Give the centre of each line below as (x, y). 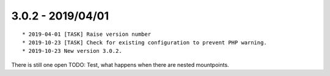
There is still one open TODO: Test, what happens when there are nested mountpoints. (120, 64)
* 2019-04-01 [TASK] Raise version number (87, 34)
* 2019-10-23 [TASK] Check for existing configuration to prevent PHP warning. (145, 42)
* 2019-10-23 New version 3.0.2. (72, 51)
